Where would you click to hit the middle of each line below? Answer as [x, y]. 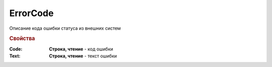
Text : [15, 56]
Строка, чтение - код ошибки [81, 49]
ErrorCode [31, 13]
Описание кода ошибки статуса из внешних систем [65, 28]
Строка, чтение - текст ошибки [83, 56]
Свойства [22, 39]
